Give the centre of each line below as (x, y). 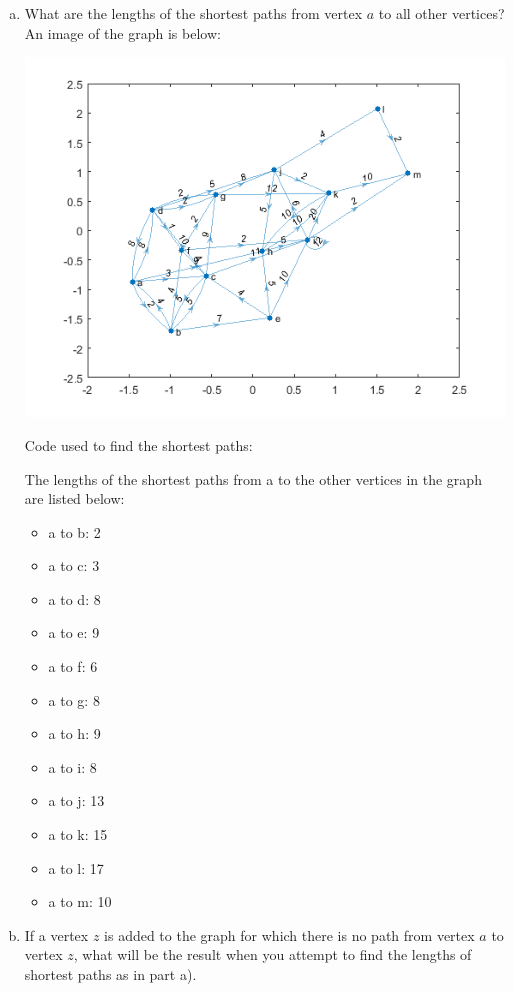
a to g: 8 (74, 699)
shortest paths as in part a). (110, 974)
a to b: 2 (74, 531)
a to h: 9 (74, 733)
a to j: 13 (76, 800)
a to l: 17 (76, 867)
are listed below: (74, 498)
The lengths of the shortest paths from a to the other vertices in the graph (253, 478)
